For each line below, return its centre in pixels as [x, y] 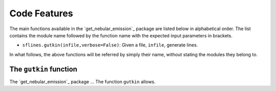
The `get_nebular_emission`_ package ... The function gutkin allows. [83, 81]
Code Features [41, 13]
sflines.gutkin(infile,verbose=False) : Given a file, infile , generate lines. [110, 45]
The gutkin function [43, 69]
